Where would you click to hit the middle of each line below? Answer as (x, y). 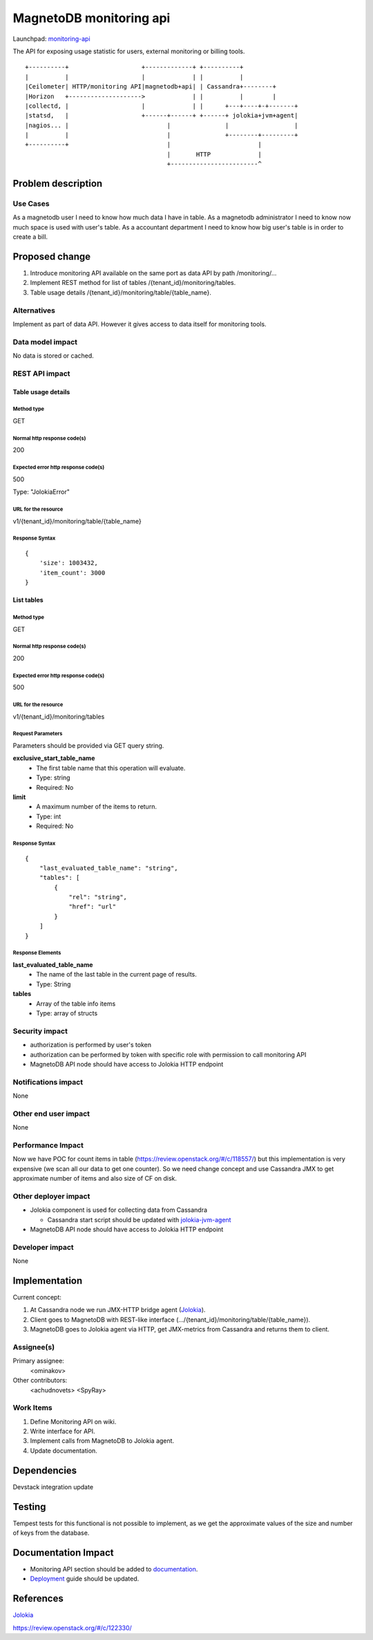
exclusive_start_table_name (54, 758)
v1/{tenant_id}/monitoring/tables (59, 717)
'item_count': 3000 (72, 573)
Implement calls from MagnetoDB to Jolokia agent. (102, 1441)
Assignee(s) (34, 1347)
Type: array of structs (67, 1013)
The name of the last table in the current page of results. (116, 975)
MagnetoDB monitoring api (92, 18)
